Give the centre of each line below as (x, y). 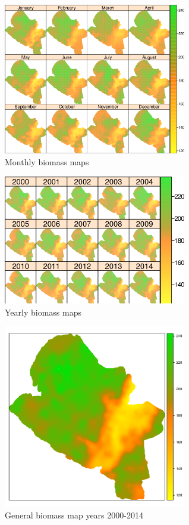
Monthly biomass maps (47, 161)
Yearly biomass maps (43, 312)
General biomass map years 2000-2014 (74, 515)
